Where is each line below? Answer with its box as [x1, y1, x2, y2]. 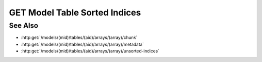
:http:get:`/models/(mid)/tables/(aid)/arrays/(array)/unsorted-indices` [21, 48, 160, 54]
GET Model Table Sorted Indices [9, 7, 141, 18]
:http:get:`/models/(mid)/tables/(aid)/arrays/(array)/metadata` [21, 41, 144, 47]
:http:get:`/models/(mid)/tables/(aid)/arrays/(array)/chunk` [21, 35, 138, 40]
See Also [9, 21, 38, 30]
